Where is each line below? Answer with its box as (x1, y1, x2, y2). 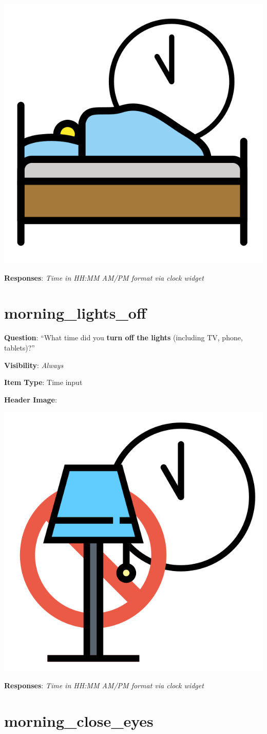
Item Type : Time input (4, 377, 83, 388)
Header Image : (4, 394, 57, 405)
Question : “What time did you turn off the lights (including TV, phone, (4, 332, 243, 343)
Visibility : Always (4, 359, 64, 370)
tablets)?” (4, 342, 35, 353)
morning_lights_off (4, 302, 146, 323)
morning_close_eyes (4, 710, 154, 731)
